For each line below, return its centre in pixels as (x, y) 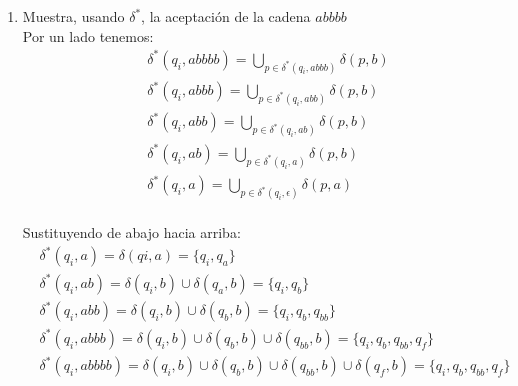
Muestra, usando (73, 16)
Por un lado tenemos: (88, 35)
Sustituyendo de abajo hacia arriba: (131, 232)
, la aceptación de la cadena (226, 16)
